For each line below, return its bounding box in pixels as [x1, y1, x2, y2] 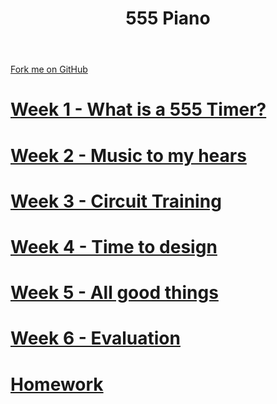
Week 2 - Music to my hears [10, 144, 247, 167]
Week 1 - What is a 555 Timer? [10, 98, 267, 121]
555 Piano [125, 7, 211, 30]
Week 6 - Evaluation [10, 327, 181, 350]
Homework [10, 373, 104, 396]
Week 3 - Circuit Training [10, 190, 222, 212]
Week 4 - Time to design [10, 235, 218, 258]
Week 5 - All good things [10, 282, 219, 304]
